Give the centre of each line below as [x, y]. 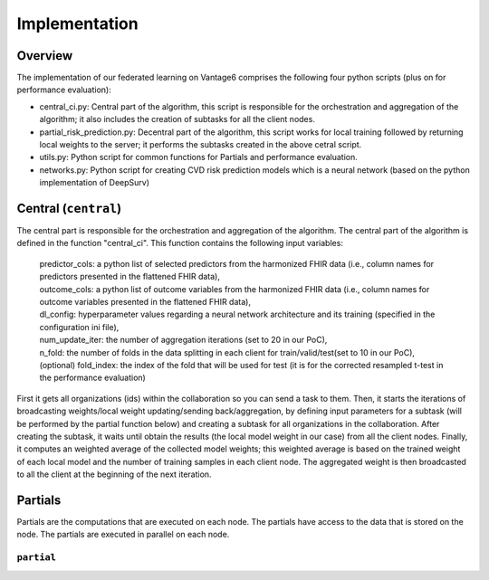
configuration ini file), [79, 327]
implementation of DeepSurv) [94, 183]
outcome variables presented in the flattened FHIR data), [145, 302]
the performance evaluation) [93, 378]
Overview [45, 56]
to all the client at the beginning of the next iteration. [114, 474]
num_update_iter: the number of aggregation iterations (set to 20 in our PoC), [183, 340]
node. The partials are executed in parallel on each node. [123, 535]
